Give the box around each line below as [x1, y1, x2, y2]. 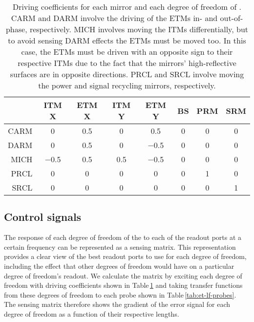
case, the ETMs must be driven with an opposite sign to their [21, 46, 233, 57]
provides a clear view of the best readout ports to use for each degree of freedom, [4, 251, 247, 261]
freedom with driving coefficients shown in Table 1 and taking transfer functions [4, 280, 243, 290]
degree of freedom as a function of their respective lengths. [4, 308, 179, 319]
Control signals [4, 209, 82, 224]
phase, [5, 23, 27, 35]
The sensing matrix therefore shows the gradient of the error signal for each [4, 299, 231, 309]
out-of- [220, 12, 243, 23]
